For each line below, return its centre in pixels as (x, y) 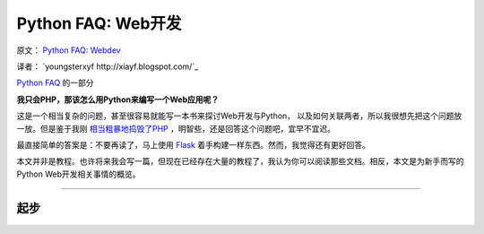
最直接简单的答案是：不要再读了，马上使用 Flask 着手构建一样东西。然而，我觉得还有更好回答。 (194, 144)
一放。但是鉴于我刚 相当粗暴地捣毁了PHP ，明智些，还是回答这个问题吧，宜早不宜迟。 (176, 128)
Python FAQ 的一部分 (55, 83)
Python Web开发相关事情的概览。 (78, 174)
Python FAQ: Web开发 (99, 23)
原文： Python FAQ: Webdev (69, 50)
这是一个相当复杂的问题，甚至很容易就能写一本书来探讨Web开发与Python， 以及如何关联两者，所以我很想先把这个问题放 (239, 116)
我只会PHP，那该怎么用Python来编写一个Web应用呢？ (118, 100)
